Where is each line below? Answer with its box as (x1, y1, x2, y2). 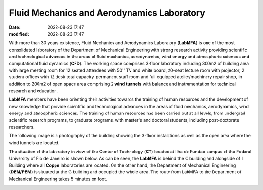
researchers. (9, 124, 35, 130)
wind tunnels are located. (9, 139, 60, 146)
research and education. (9, 88, 58, 94)
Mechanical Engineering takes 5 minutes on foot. (9, 176, 107, 182)
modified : (9, 31, 29, 37)
